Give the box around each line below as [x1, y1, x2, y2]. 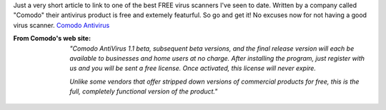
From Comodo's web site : [13, 34, 91, 43]
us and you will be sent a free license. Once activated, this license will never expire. [69, 64, 316, 73]
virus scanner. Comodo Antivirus [13, 21, 110, 29]
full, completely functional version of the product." [69, 87, 218, 96]
